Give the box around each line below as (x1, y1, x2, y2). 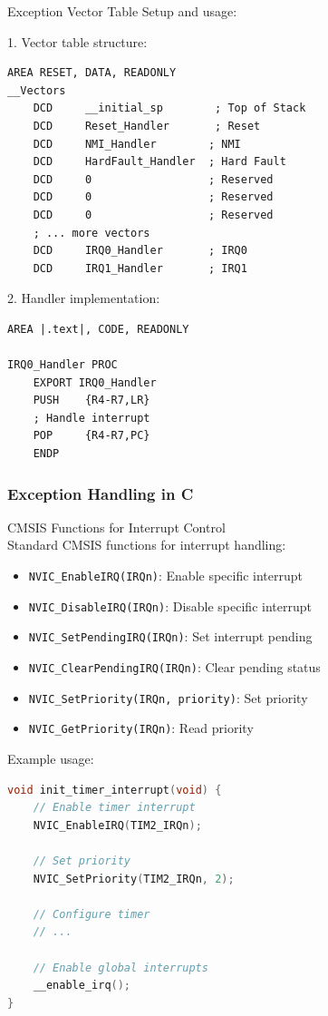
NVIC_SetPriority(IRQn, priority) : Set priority (28, 688, 308, 707)
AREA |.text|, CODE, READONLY (7, 322, 189, 336)
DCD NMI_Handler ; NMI (33, 137, 241, 151)
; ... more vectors (33, 226, 150, 239)
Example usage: (7, 749, 94, 767)
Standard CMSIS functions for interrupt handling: (7, 535, 286, 554)
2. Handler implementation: (7, 288, 160, 308)
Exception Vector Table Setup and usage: (7, 2, 237, 20)
